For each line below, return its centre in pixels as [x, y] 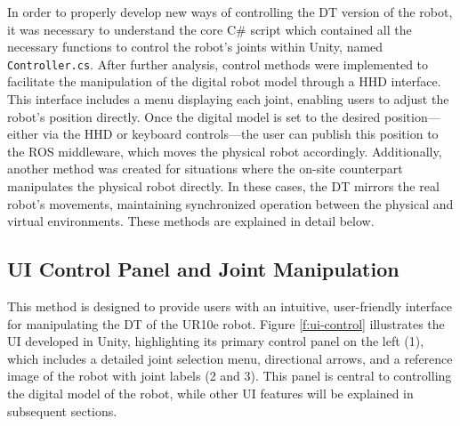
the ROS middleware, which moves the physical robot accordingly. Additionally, [225, 151]
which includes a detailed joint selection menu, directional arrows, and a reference [230, 358]
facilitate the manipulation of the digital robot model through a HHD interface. [224, 81]
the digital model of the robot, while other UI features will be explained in [210, 393]
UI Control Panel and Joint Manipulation [203, 269]
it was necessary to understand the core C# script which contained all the [210, 29]
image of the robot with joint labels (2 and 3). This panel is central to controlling [230, 376]
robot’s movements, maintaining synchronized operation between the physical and [230, 203]
